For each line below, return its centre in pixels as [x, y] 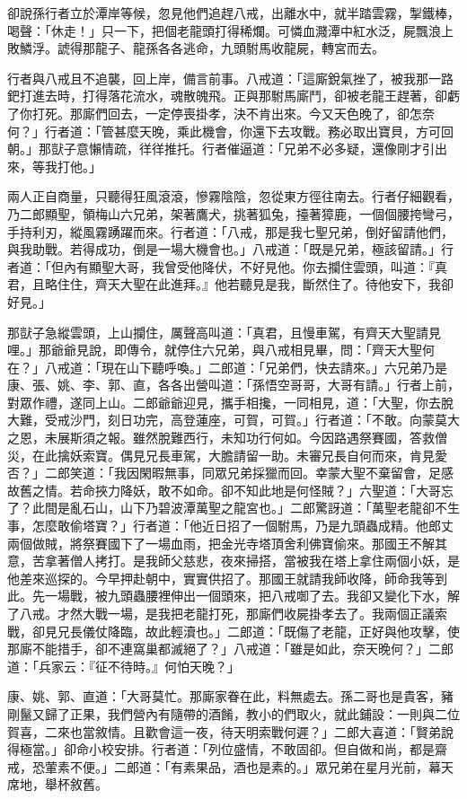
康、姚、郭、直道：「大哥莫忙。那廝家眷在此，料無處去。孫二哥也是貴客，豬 [230, 696]
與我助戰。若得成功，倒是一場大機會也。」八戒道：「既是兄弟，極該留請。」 [224, 249]
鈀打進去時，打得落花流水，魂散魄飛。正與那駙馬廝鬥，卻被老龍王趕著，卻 [227, 96]
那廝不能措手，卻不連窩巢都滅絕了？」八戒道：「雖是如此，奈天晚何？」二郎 [230, 649]
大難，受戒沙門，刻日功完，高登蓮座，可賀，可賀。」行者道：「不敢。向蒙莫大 [233, 420]
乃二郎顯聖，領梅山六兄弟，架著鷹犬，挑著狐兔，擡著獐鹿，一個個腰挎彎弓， [233, 213]
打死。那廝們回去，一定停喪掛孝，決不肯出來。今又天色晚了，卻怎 [227, 113]
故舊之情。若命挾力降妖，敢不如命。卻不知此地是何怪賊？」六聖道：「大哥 [224, 490]
